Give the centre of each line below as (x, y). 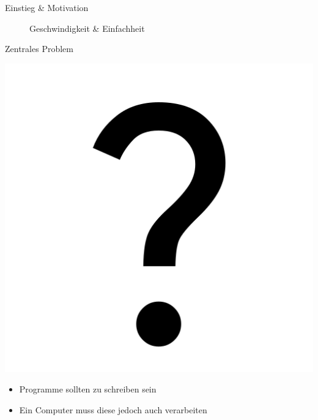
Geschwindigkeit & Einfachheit (87, 28)
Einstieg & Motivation (47, 7)
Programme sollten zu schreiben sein (88, 389)
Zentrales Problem (39, 49)
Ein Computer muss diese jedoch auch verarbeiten (113, 409)
